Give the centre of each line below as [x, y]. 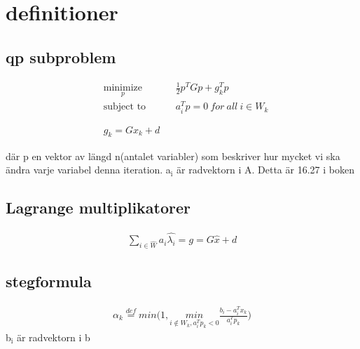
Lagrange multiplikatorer [98, 208]
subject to [125, 107]
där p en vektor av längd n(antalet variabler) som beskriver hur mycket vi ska [173, 156]
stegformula [49, 281]
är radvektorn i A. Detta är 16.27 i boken [265, 170]
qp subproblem [61, 57]
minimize [123, 88]
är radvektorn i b [53, 337]
